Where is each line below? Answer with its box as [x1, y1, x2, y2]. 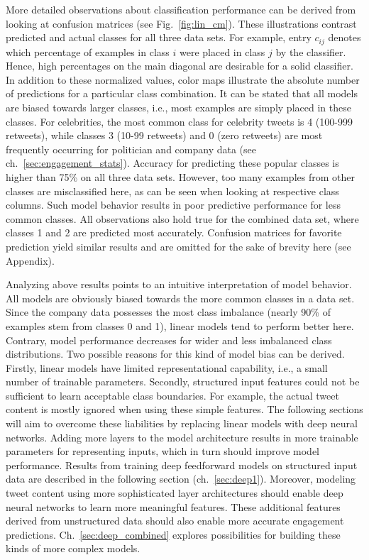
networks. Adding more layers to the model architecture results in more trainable [6, 429, 358, 444]
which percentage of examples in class [6, 44, 170, 59]
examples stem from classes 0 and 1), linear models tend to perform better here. [6, 318, 354, 333]
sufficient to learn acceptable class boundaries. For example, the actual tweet [6, 388, 339, 402]
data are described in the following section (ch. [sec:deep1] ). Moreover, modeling [6, 471, 356, 486]
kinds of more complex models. [6, 541, 141, 556]
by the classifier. [275, 44, 346, 59]
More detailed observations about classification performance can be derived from [6, 2, 356, 16]
